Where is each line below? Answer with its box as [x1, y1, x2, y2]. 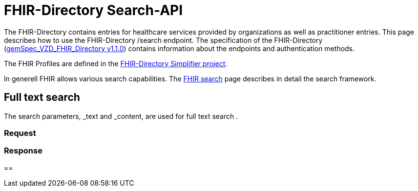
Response [4, 146, 42, 156]
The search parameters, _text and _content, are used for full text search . [4, 112, 238, 120]
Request [4, 128, 36, 138]
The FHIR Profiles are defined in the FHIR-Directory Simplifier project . [4, 59, 228, 68]
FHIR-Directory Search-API [4, 2, 183, 19]
